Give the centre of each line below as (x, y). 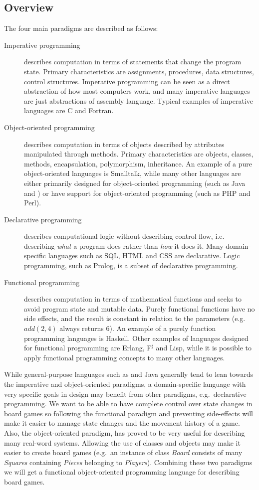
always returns (82, 328)
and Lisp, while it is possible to (204, 348)
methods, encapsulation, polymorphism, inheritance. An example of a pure (138, 163)
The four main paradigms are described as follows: (81, 28)
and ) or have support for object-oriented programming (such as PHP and (137, 193)
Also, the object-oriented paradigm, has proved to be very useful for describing (125, 432)
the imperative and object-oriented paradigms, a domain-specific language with (125, 384)
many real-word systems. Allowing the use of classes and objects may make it (122, 442)
